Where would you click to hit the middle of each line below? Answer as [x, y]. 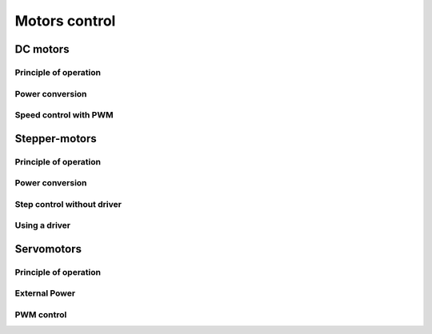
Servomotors [48, 249]
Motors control [65, 21]
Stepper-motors [56, 139]
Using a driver [43, 225]
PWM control [41, 315]
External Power [45, 293]
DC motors [42, 49]
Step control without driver [68, 204]
